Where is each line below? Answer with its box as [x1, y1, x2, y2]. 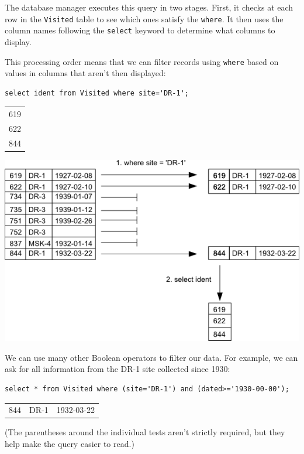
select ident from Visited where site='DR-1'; [5, 88, 189, 97]
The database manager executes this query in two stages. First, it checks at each [5, 1, 293, 13]
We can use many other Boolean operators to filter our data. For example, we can [5, 351, 298, 363]
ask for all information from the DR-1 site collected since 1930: [5, 363, 230, 375]
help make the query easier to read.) [5, 438, 134, 449]
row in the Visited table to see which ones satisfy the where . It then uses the [5, 12, 284, 25]
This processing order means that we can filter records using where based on [5, 55, 279, 67]
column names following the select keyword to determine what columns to [5, 24, 275, 36]
